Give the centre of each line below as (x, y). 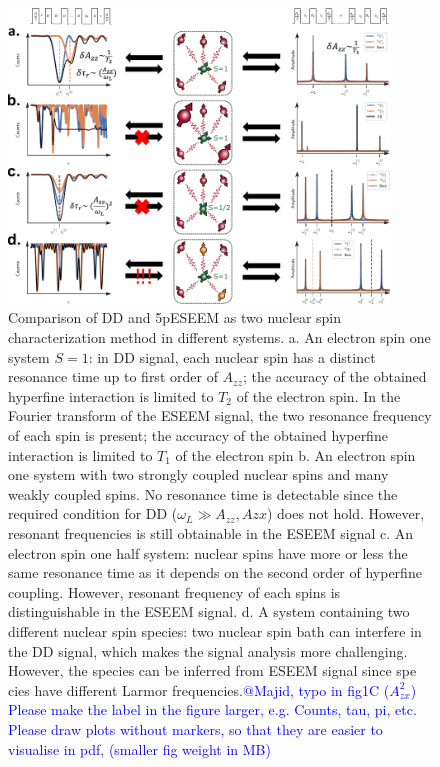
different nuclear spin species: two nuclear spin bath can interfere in (215, 630)
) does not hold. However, (345, 513)
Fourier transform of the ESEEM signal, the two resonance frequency (220, 415)
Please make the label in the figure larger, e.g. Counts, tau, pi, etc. (212, 709)
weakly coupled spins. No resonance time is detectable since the (203, 493)
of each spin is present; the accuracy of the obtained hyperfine (198, 435)
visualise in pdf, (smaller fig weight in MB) (139, 748)
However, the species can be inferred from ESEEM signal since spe (212, 670)
